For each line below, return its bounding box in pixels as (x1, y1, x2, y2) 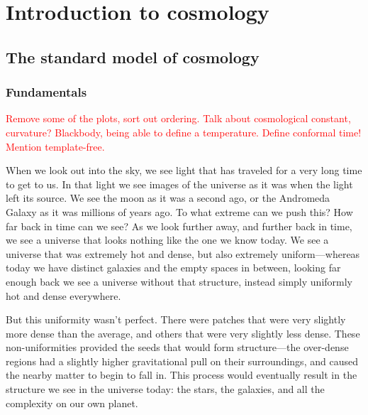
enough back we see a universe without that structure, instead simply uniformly (6, 274, 352, 289)
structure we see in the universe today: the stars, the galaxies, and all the (6, 382, 325, 397)
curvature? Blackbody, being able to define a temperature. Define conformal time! (6, 124, 362, 139)
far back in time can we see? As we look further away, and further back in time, (6, 218, 352, 233)
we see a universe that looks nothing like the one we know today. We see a (6, 232, 329, 247)
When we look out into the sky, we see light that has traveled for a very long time (6, 163, 362, 178)
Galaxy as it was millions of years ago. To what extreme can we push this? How (6, 204, 353, 219)
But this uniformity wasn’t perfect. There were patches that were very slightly (6, 312, 346, 327)
